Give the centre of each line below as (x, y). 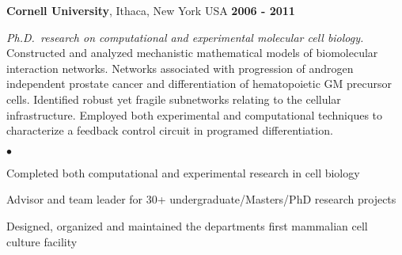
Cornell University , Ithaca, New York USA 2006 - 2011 (151, 10)
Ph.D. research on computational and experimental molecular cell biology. (185, 37)
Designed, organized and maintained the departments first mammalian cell (187, 225)
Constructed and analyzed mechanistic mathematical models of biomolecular (192, 53)
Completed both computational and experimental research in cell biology (183, 172)
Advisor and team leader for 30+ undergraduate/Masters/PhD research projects (201, 199)
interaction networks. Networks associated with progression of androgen (180, 68)
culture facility (42, 241)
